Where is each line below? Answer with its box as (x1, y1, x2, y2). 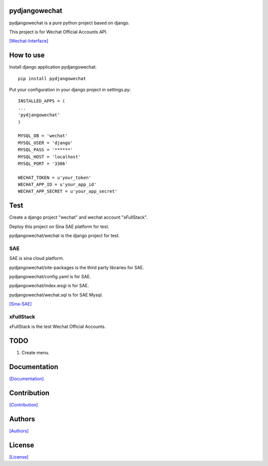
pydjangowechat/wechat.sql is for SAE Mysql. (9, 292, 103, 298)
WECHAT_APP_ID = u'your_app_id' (18, 182, 97, 187)
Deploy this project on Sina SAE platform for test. (9, 224, 109, 230)
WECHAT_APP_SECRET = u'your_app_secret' (18, 189, 118, 194)
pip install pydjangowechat (18, 76, 86, 81)
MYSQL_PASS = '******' (18, 147, 73, 153)
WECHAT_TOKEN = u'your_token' (18, 174, 92, 180)
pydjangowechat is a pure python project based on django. (9, 20, 130, 26)
